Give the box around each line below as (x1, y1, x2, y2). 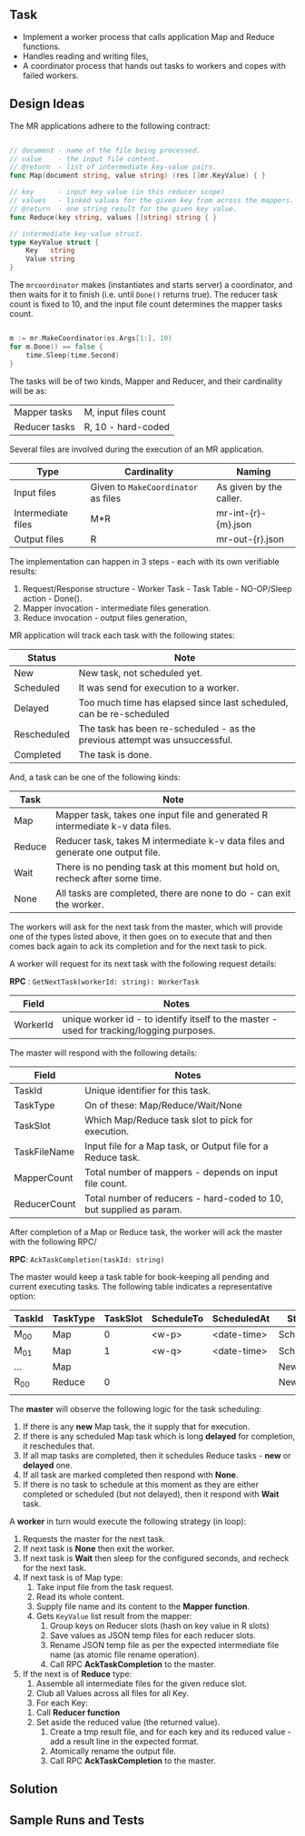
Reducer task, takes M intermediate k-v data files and (55, 834, 285, 847)
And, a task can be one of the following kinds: (9, 771, 181, 782)
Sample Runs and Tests (9, 1812, 145, 1828)
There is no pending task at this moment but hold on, (55, 860, 280, 873)
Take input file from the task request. (35, 1582, 174, 1593)
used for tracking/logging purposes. (62, 1024, 216, 1036)
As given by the (216, 480, 283, 493)
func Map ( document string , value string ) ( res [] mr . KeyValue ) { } (9, 172, 266, 181)
